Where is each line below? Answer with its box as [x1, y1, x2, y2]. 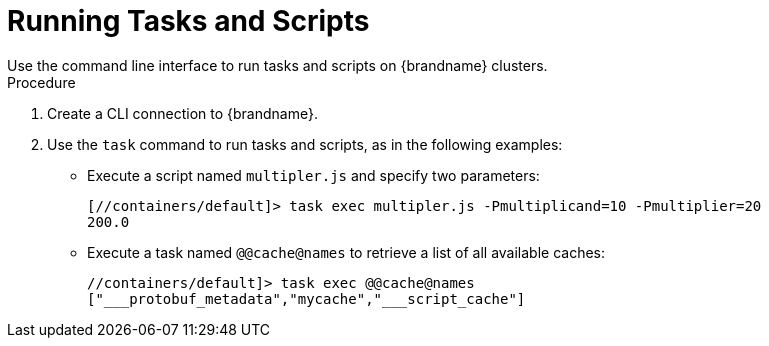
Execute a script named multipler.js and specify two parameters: [87, 166, 540, 184]
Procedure [7, 73, 76, 91]
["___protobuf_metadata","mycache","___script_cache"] [87, 290, 526, 307]
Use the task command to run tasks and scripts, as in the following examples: [47, 135, 563, 153]
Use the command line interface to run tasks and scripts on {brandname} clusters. [7, 56, 548, 74]
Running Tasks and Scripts [7, 4, 370, 38]
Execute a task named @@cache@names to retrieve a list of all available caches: [87, 243, 606, 261]
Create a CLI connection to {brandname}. [47, 104, 318, 122]
